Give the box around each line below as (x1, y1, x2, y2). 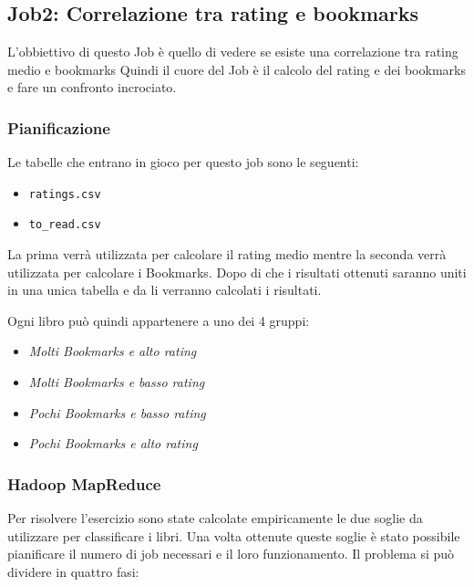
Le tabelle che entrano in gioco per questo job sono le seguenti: (7, 152, 359, 172)
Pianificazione (7, 116, 110, 139)
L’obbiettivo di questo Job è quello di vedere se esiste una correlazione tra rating (7, 42, 459, 61)
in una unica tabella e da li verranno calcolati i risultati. (7, 280, 322, 299)
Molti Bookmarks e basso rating (28, 372, 205, 392)
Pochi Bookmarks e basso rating (28, 403, 206, 422)
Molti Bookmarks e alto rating (28, 341, 197, 361)
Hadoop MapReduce (7, 472, 161, 495)
